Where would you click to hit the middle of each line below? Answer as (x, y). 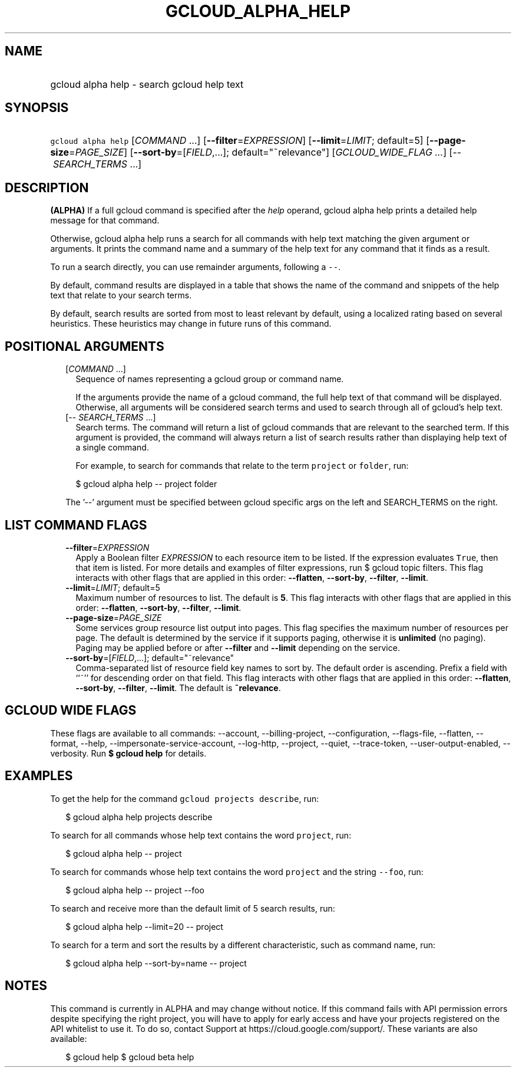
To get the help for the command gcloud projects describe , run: (185, 798)
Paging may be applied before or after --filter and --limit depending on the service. (238, 647)
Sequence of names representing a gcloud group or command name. (210, 379)
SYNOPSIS (37, 108)
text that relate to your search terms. (121, 295)
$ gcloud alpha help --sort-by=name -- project (156, 963)
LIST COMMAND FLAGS (76, 525)
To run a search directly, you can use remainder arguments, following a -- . (196, 267)
